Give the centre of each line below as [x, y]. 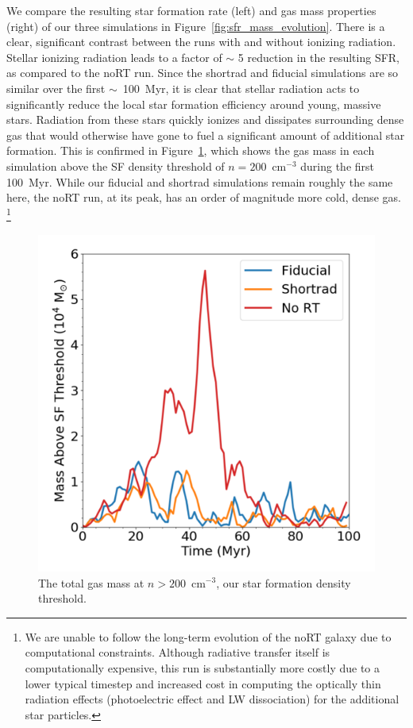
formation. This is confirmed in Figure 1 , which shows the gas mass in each [191, 150]
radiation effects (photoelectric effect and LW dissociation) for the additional [212, 699]
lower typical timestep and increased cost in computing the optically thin [203, 683]
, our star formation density [284, 582]
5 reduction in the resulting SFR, [319, 57]
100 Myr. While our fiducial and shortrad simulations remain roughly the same [200, 181]
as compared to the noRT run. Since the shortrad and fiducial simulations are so [203, 73]
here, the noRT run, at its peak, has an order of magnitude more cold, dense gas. [204, 197]
